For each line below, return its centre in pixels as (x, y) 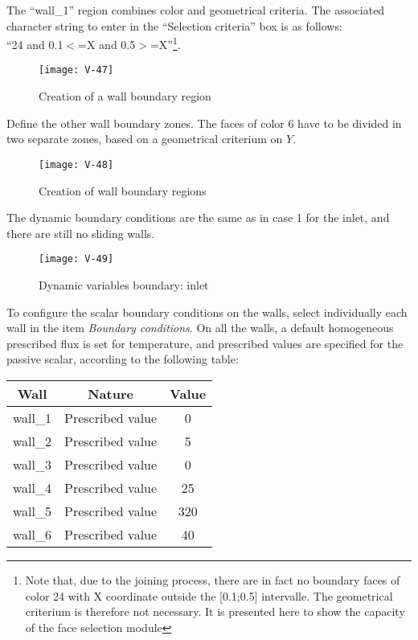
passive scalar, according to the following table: (123, 359)
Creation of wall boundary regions (123, 190)
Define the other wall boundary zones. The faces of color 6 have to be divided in (204, 123)
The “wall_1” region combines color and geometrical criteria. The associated (196, 10)
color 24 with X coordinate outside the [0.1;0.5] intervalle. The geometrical (209, 595)
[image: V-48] (76, 164)
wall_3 (33, 464)
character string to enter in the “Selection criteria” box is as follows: (174, 25)
